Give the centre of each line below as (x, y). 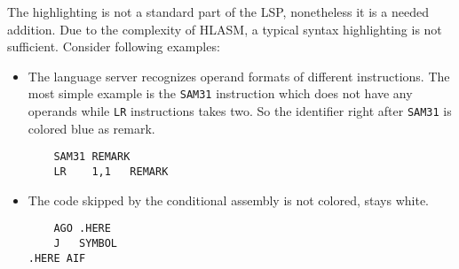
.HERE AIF (57, 258)
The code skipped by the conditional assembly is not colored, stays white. (229, 200)
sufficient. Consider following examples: (114, 46)
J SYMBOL (86, 243)
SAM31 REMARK (92, 157)
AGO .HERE (82, 229)
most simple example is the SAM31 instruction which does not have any (220, 93)
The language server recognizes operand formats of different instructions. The (239, 76)
